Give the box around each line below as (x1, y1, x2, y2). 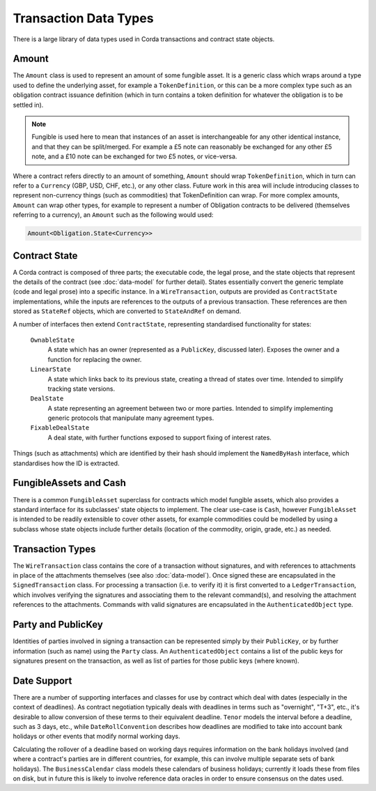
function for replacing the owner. (47, 355, 142, 363)
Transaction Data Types (13, 10, 154, 26)
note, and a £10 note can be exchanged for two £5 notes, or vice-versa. (31, 152, 237, 160)
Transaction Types (13, 543, 96, 555)
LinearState (30, 366, 71, 373)
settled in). (13, 100, 44, 109)
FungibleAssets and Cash (13, 477, 127, 489)
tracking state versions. (47, 384, 115, 393)
